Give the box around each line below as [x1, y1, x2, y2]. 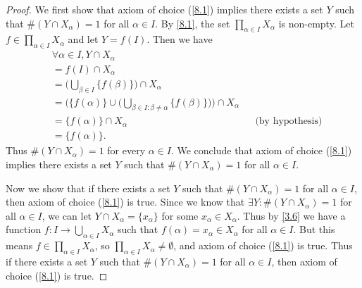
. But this [293, 222, 335, 237]
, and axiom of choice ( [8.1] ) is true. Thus [173, 238, 353, 253]
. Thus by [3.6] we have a [237, 208, 346, 223]
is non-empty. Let [278, 15, 354, 30]
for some [161, 208, 199, 223]
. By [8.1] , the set [155, 15, 230, 30]
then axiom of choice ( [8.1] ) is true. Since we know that [6, 194, 245, 209]
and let [68, 32, 99, 46]
